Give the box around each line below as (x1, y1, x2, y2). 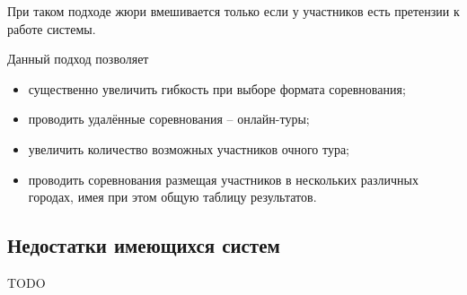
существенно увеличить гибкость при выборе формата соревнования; (28, 79, 406, 98)
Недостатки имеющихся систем (7, 231, 280, 259)
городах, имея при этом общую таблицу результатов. (28, 187, 317, 206)
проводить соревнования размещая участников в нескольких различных (28, 169, 419, 188)
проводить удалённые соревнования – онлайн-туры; (28, 109, 310, 128)
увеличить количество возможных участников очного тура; (28, 139, 350, 158)
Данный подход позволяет (7, 49, 149, 68)
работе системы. (7, 19, 96, 38)
